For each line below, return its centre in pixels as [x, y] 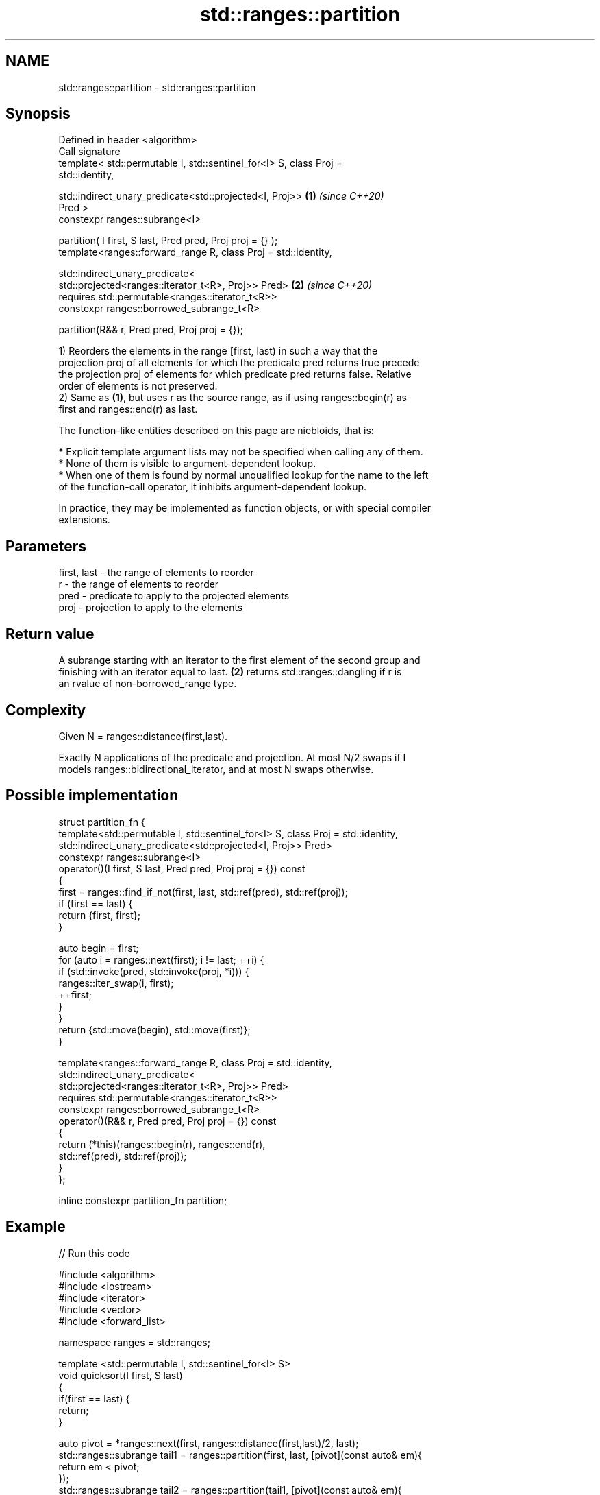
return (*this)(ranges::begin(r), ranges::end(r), [162, 1144]
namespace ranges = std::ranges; [134, 1342]
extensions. [84, 520]
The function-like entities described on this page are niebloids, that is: [216, 431]
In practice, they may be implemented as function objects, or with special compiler [245, 508]
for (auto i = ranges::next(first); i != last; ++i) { [161, 959]
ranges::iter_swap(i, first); [116, 983]
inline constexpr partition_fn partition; [143, 1200]
